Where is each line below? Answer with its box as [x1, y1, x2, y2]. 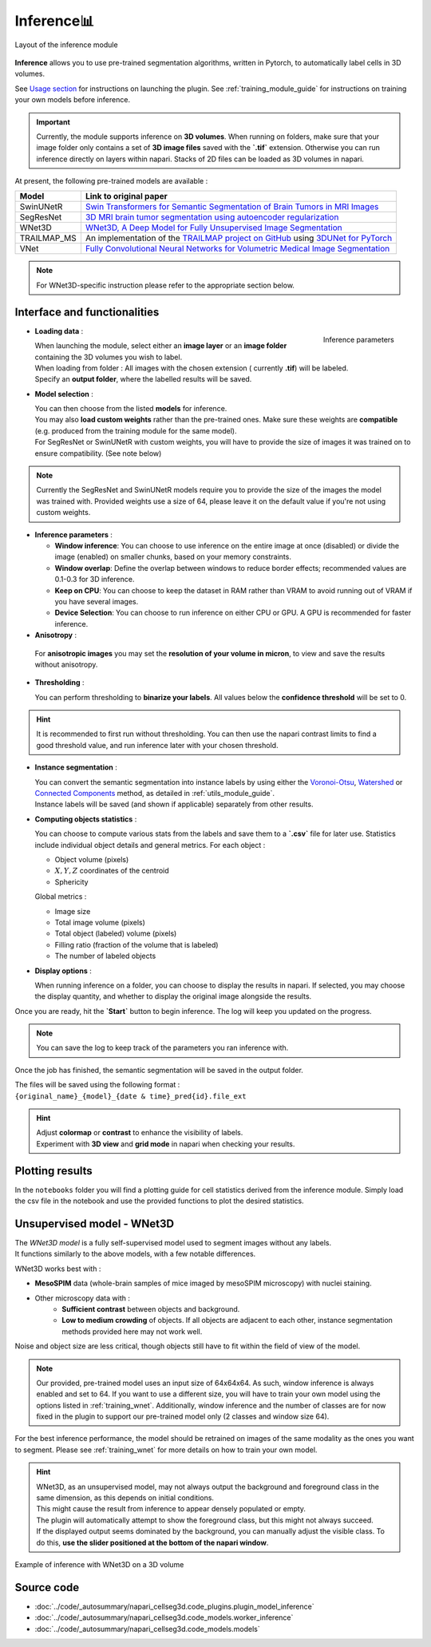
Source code [14, 1581, 80, 1594]
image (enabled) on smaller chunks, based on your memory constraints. [54, 552, 291, 562]
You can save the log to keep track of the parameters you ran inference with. [36, 1043, 289, 1053]
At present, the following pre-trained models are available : [14, 176, 208, 186]
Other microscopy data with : [34, 1293, 131, 1303]
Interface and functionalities [14, 305, 160, 319]
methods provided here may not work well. [61, 1326, 203, 1336]
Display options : [34, 966, 92, 976]
